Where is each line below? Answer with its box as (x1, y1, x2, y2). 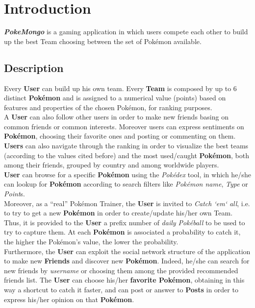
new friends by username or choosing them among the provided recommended (4, 265, 238, 275)
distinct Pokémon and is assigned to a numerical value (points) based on (4, 93, 226, 103)
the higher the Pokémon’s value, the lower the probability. (4, 237, 178, 247)
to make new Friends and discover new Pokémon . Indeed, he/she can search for (4, 256, 250, 266)
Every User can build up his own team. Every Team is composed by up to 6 (4, 83, 237, 93)
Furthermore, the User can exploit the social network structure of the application (4, 246, 251, 256)
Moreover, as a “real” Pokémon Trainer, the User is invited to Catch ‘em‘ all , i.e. (4, 198, 250, 208)
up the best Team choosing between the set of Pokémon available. (4, 36, 202, 46)
